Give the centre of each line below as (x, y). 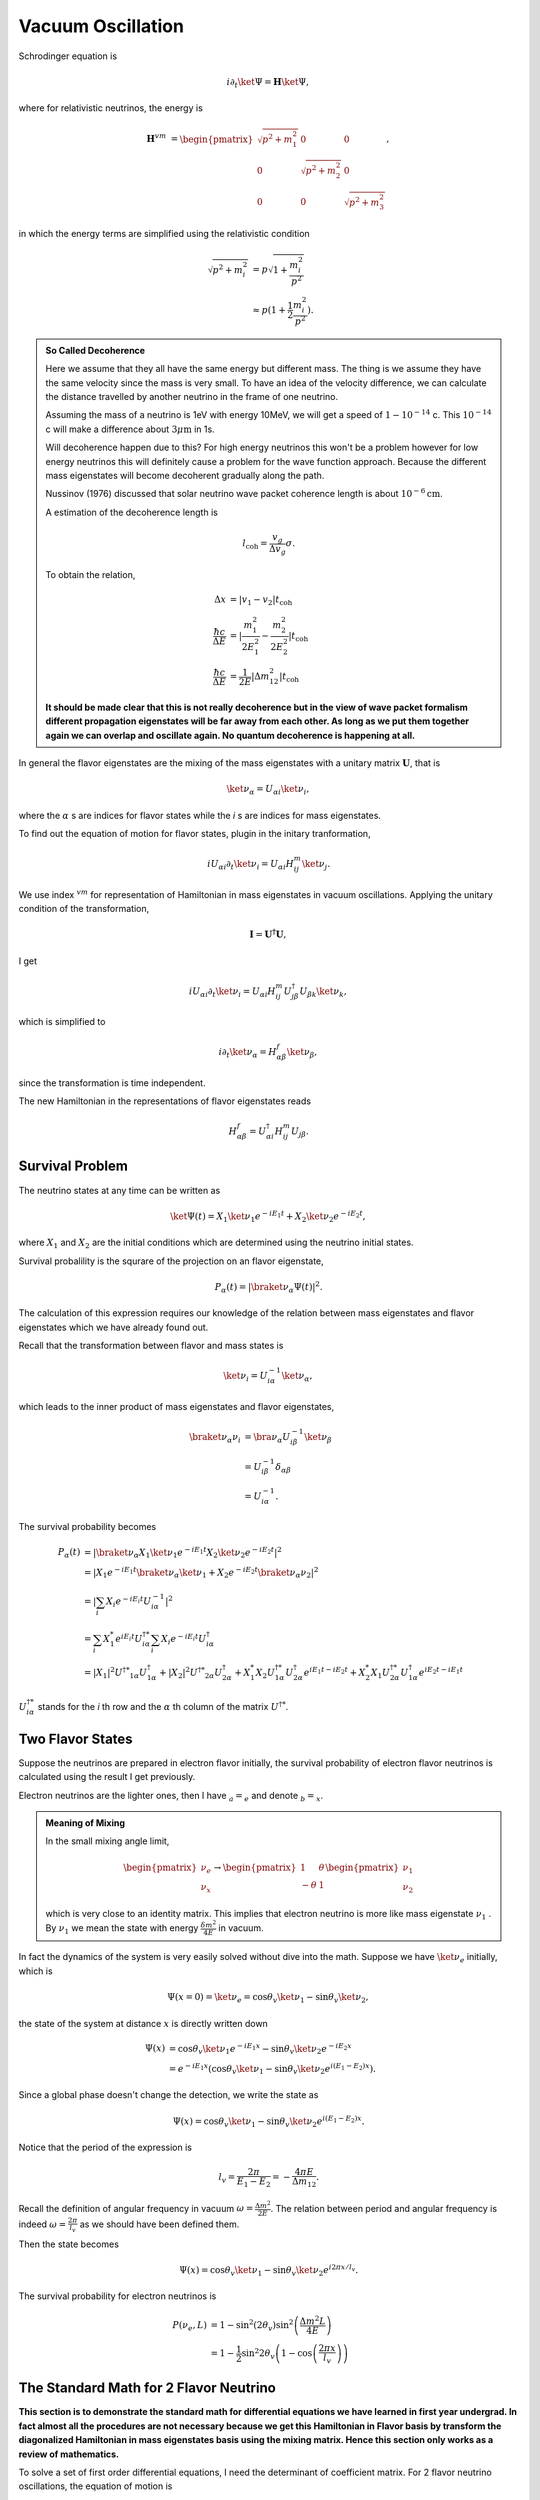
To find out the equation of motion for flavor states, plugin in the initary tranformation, (194, 834)
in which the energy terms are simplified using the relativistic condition (164, 233)
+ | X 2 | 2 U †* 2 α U (190, 1672)
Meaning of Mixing (85, 1823)
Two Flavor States (76, 1738)
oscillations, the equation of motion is (95, 2486)
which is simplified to (62, 1022)
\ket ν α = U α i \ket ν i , (268, 790)
